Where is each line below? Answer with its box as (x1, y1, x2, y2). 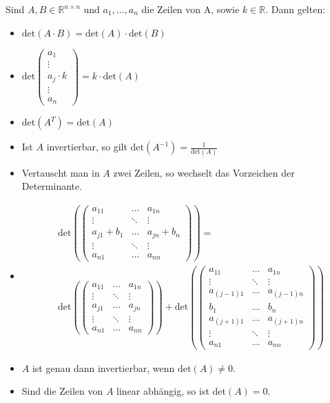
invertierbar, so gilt (46, 139, 127, 154)
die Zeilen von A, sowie (141, 2, 240, 16)
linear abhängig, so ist (116, 384, 209, 398)
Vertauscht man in (21, 165, 100, 179)
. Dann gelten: (265, 2, 326, 16)
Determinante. (21, 179, 83, 193)
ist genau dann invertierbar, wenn (32, 360, 175, 375)
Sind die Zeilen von (21, 384, 103, 398)
